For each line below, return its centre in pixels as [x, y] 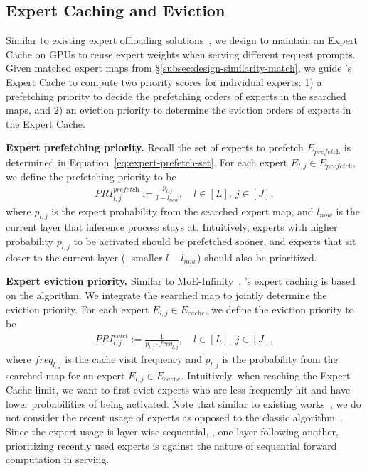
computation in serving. [58, 459]
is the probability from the [280, 358]
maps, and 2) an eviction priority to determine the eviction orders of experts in [179, 110]
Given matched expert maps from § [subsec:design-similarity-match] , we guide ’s [179, 68]
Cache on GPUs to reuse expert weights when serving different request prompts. [181, 54]
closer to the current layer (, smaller [84, 257]
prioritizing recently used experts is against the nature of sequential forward [171, 445]
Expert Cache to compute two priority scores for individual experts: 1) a [164, 81]
